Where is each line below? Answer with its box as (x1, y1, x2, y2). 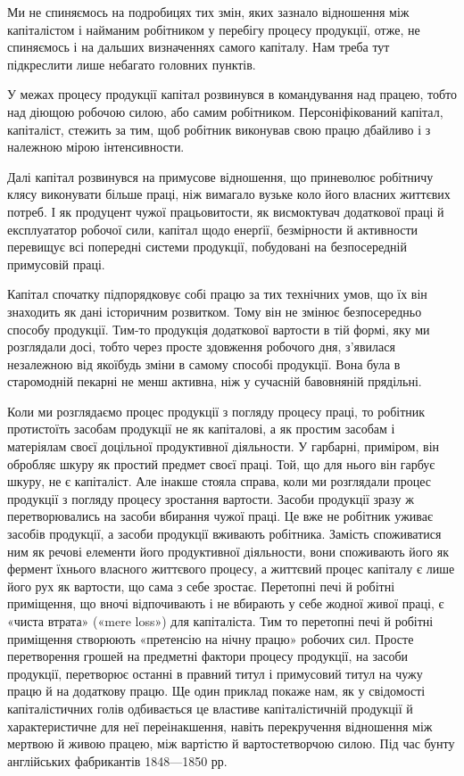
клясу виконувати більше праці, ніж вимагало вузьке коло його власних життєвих (7, 185, 451, 203)
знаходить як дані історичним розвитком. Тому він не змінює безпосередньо (7, 301, 422, 320)
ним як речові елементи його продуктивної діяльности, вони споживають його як (7, 541, 449, 560)
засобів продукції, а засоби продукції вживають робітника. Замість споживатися (7, 524, 442, 543)
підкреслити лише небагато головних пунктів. (7, 54, 256, 73)
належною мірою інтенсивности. (7, 137, 185, 156)
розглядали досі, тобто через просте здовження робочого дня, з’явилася (7, 337, 395, 356)
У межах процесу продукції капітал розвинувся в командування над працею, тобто (7, 85, 457, 103)
